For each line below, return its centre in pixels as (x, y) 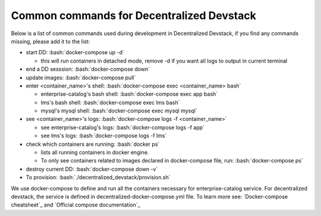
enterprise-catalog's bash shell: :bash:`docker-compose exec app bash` (129, 94)
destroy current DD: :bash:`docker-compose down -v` (92, 169)
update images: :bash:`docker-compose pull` (81, 77)
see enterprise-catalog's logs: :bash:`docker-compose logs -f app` (123, 127)
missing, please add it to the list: (51, 41)
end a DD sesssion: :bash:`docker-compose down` (88, 69)
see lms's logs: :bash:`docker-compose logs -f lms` (104, 136)
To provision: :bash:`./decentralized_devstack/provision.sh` (98, 177)
